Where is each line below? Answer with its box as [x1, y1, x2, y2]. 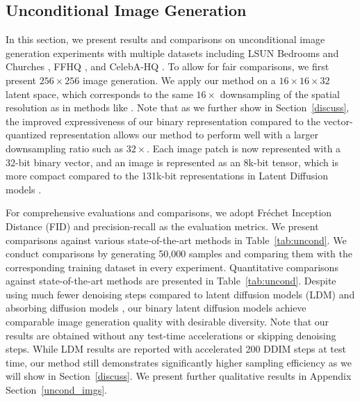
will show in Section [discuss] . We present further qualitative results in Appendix [6, 369, 352, 383]
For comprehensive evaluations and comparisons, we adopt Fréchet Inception [6, 205, 332, 220]
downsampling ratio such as [6, 140, 124, 155]
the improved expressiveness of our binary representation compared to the [6, 113, 320, 128]
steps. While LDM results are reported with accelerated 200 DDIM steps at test [6, 341, 346, 356]
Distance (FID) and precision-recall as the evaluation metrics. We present [6, 218, 319, 233]
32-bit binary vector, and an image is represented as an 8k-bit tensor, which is [6, 154, 338, 169]
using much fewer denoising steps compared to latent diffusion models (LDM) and [6, 287, 355, 301]
